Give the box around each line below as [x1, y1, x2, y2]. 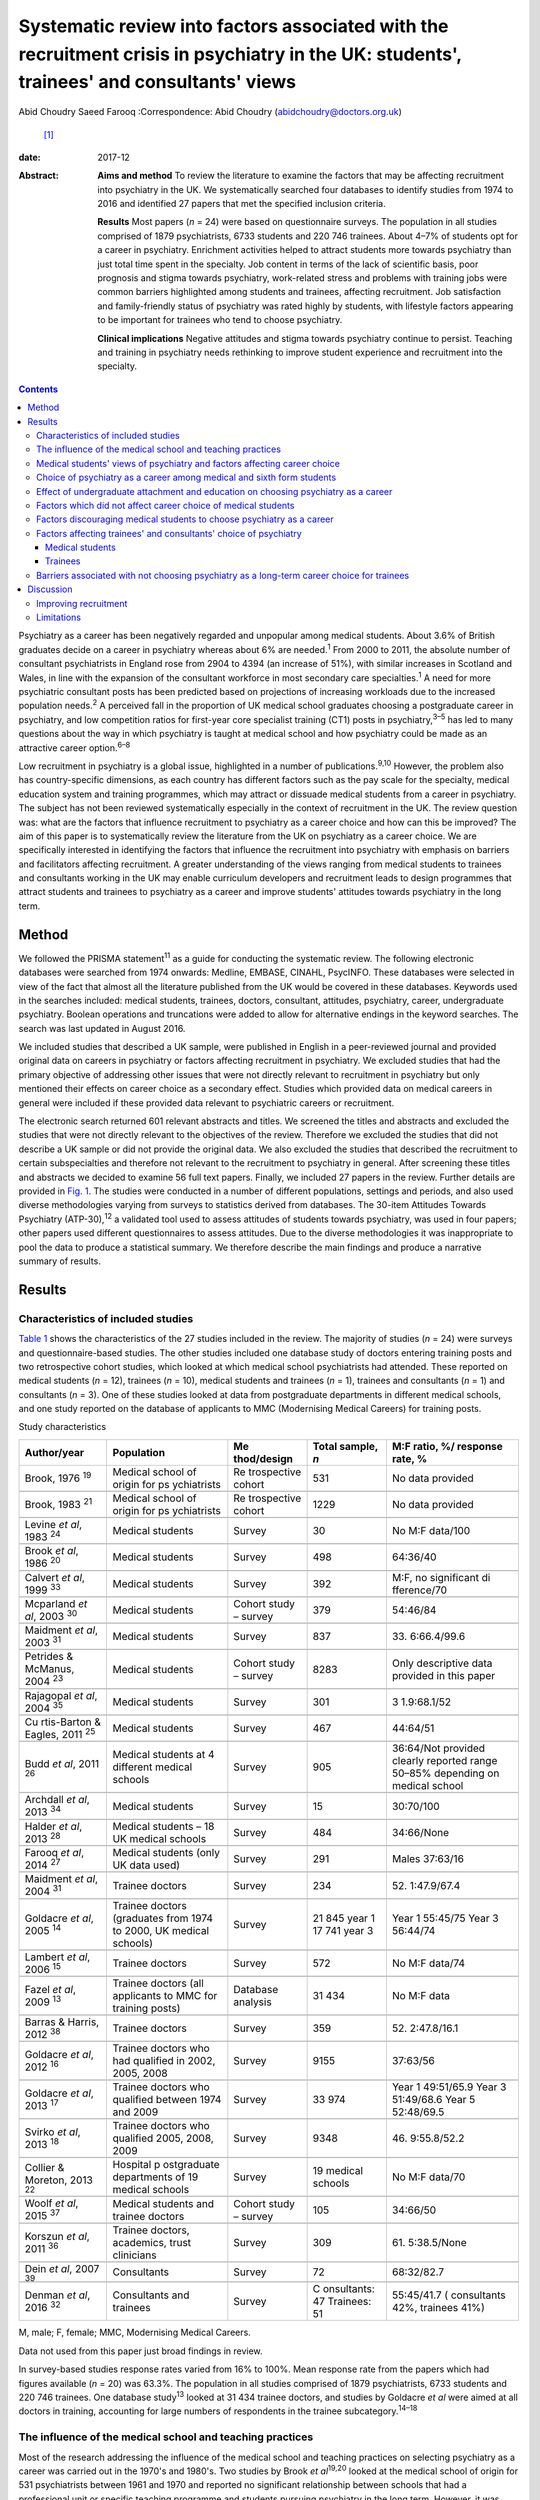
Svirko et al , [24, 2125, 81, 2139]
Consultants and [112, 2288, 190, 2302]
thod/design [233, 1451, 294, 1465]
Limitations [36, 611, 82, 624]
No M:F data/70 [391, 2170, 466, 2184]
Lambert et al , [24, 1950, 91, 1964]
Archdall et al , [24, 1793, 90, 1807]
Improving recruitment [36, 597, 128, 609]
